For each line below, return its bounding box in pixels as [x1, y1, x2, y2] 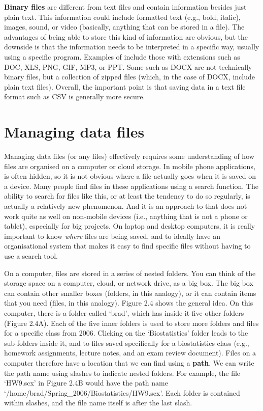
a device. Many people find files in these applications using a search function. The [4, 180, 258, 191]
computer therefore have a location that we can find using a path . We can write [4, 357, 254, 368]
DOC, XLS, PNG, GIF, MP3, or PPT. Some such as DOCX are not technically [4, 61, 252, 72]
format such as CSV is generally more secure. [4, 91, 145, 102]
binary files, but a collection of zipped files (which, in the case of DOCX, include [4, 71, 255, 82]
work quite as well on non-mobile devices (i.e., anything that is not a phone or [4, 210, 248, 221]
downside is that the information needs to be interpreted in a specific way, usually [4, 41, 259, 52]
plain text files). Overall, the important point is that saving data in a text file [4, 81, 246, 92]
